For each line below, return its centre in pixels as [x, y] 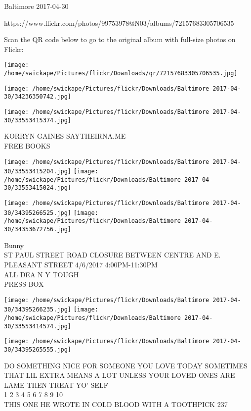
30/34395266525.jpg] [38, 213]
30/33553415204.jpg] [38, 172]
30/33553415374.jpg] [38, 120]
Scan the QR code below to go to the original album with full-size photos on [120, 39]
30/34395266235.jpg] [38, 310]
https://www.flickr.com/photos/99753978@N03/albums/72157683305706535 [119, 23]
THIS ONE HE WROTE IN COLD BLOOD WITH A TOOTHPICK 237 [116, 404]
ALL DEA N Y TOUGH [42, 274]
